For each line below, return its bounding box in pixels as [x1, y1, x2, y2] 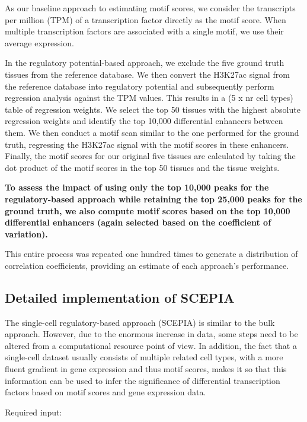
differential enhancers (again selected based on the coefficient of [5, 216, 271, 229]
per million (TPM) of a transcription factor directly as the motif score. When [5, 13, 286, 26]
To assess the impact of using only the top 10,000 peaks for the [5, 181, 269, 193]
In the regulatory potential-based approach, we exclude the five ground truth [5, 56, 284, 69]
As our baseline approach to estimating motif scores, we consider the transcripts [5, 2, 296, 14]
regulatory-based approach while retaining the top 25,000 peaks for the [5, 192, 302, 205]
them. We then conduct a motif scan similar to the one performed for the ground [5, 126, 299, 138]
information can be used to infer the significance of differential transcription [5, 374, 280, 386]
